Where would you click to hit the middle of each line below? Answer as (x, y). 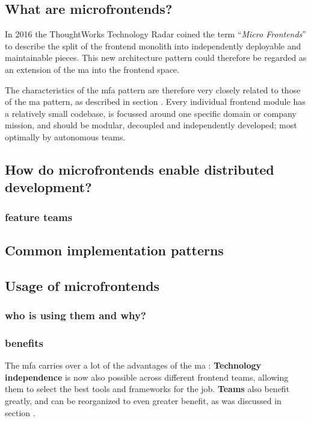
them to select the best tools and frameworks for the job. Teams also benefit (147, 389)
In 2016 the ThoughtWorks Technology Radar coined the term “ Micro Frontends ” (155, 34)
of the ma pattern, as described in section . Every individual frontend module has (155, 101)
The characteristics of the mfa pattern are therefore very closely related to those (153, 89)
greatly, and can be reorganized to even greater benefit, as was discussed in (143, 400)
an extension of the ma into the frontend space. (92, 69)
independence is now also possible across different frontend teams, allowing (147, 377)
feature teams (39, 217)
